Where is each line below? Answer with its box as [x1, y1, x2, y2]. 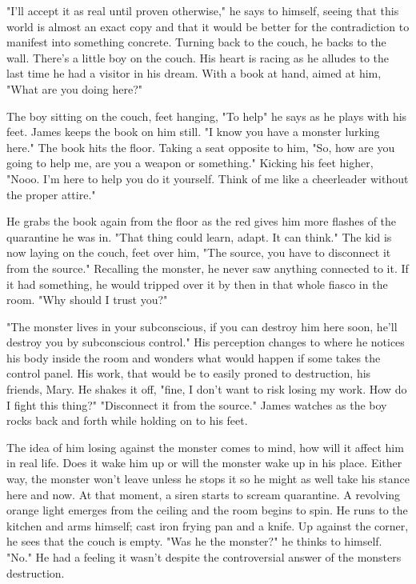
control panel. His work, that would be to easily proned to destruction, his [6, 365, 371, 382]
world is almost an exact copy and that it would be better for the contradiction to [6, 18, 410, 34]
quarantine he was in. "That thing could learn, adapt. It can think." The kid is [6, 228, 392, 245]
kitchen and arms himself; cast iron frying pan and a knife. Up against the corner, [6, 517, 409, 534]
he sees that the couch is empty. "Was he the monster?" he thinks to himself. [6, 533, 382, 550]
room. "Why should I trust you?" [6, 291, 168, 308]
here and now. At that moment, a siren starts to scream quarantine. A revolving [6, 486, 401, 502]
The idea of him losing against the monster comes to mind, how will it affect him [6, 438, 404, 455]
